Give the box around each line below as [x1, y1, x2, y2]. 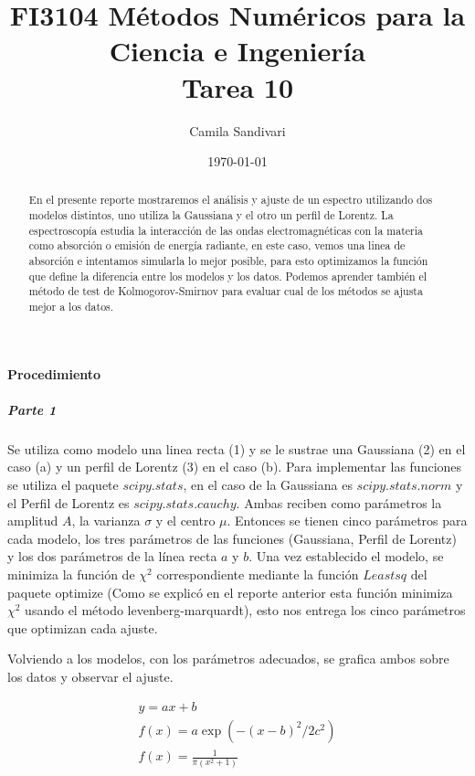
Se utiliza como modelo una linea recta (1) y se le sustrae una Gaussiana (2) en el [7, 439, 466, 458]
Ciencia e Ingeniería [109, 32, 366, 69]
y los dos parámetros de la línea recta [7, 547, 217, 566]
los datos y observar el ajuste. [7, 667, 174, 686]
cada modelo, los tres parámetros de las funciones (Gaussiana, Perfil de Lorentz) [7, 528, 457, 547]
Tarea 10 [182, 68, 293, 105]
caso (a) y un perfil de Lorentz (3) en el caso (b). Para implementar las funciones [7, 457, 462, 476]
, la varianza [71, 511, 141, 530]
